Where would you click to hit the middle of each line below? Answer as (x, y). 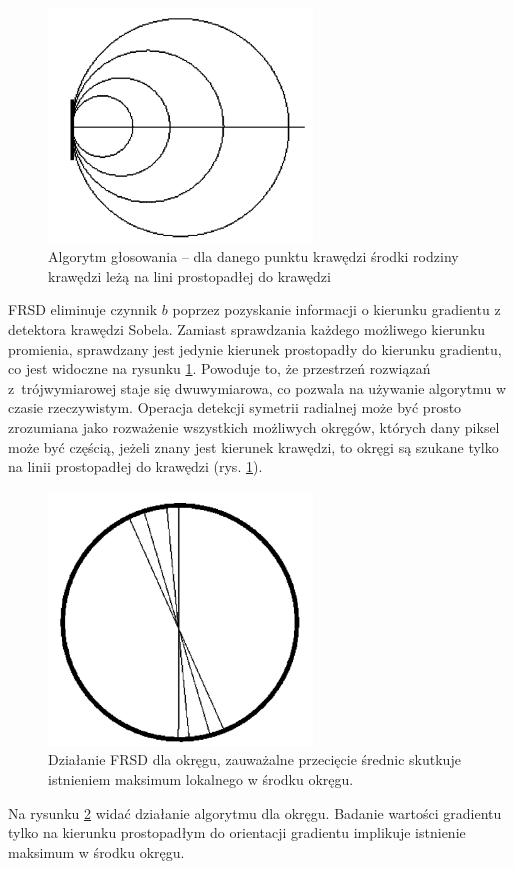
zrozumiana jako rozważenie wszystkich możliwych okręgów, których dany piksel (254, 426)
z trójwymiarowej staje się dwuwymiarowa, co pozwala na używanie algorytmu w (257, 387)
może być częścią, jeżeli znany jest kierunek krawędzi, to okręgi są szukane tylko (253, 446)
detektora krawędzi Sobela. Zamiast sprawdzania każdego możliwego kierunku (247, 328)
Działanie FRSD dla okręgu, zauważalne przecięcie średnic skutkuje (254, 759)
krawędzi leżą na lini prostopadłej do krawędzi (189, 275)
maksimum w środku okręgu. (96, 851)
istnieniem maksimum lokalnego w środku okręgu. (201, 779)
